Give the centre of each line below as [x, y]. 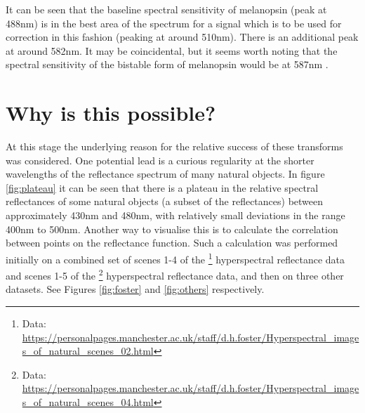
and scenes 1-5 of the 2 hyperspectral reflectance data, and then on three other [175, 274]
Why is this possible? [111, 113]
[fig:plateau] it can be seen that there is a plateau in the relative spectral [162, 187]
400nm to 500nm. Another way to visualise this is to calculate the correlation [172, 229]
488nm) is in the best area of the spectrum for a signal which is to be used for [174, 23]
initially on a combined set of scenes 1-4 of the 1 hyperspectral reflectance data [175, 258]
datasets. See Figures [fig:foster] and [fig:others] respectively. [135, 289]
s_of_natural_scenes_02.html [88, 351]
